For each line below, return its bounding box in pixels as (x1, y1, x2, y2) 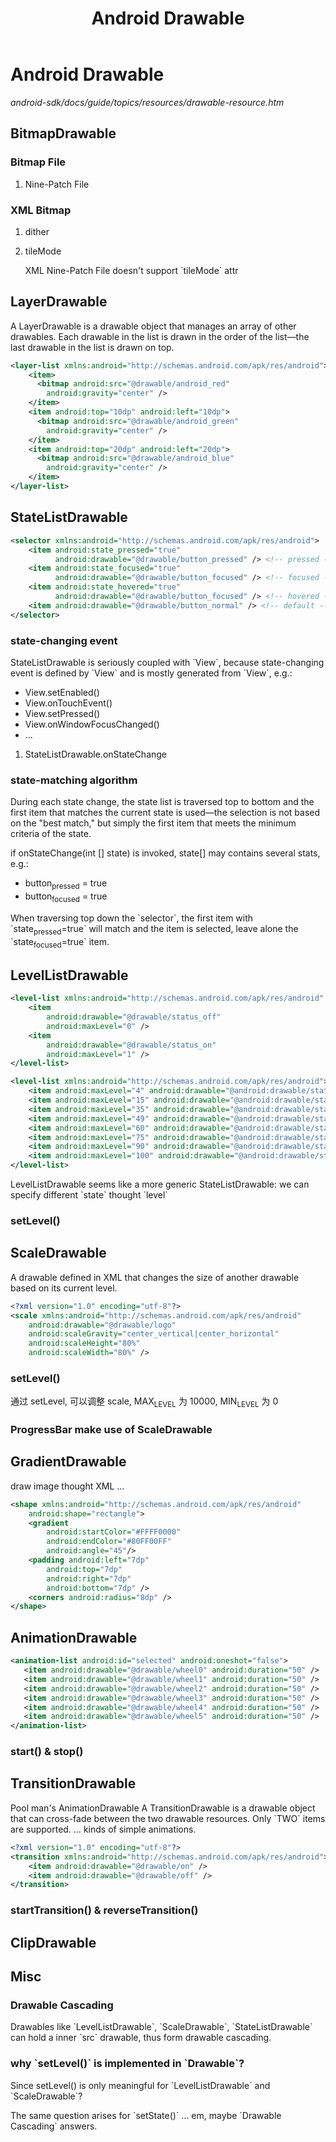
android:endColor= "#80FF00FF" (46, 1537, 172, 1547)
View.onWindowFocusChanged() (24, 718, 160, 730)
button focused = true (24, 890, 108, 904)
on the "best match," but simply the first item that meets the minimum (10, 817, 297, 829)
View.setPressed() (24, 707, 101, 719)
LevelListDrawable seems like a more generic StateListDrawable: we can (10, 1178, 310, 1191)
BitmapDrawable (10, 125, 117, 142)
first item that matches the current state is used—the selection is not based (10, 807, 321, 819)
